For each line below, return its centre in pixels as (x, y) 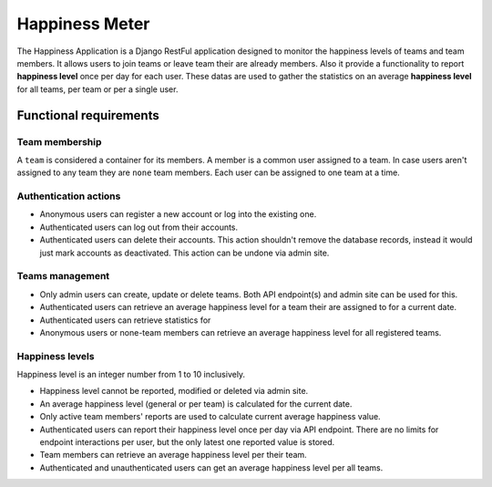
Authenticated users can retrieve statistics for (125, 320)
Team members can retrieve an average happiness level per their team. (173, 455)
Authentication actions (69, 196)
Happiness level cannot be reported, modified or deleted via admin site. (174, 391)
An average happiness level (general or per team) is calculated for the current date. (196, 404)
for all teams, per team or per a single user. (97, 89)
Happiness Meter (83, 24)
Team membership (59, 141)
